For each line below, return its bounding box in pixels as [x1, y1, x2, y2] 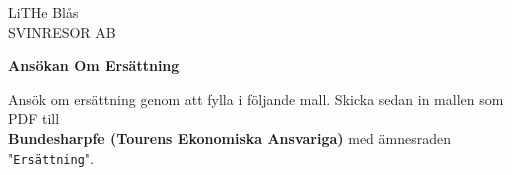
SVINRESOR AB [8, 21, 116, 42]
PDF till [8, 108, 60, 129]
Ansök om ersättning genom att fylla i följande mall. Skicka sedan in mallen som [8, 88, 504, 109]
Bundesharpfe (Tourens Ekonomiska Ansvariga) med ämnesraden [8, 127, 451, 148]
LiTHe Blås [8, 2, 79, 22]
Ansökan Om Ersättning [8, 55, 180, 76]
